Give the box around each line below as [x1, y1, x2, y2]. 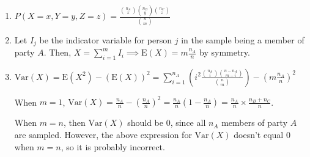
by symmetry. [199, 46, 250, 59]
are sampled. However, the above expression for [14, 128, 192, 141]
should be [127, 116, 163, 129]
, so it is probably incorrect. [61, 140, 165, 153]
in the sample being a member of [181, 33, 304, 46]
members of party [221, 116, 288, 129]
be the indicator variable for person [39, 33, 172, 46]
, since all [170, 116, 206, 129]
